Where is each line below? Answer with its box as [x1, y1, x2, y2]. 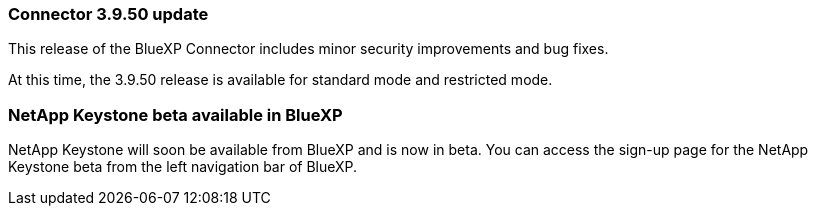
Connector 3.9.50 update [8, 4, 209, 24]
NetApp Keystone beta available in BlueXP [8, 104, 343, 125]
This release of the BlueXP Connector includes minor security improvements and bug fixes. [8, 40, 609, 58]
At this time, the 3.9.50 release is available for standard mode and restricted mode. [8, 71, 553, 89]
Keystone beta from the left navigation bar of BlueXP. [8, 158, 358, 176]
